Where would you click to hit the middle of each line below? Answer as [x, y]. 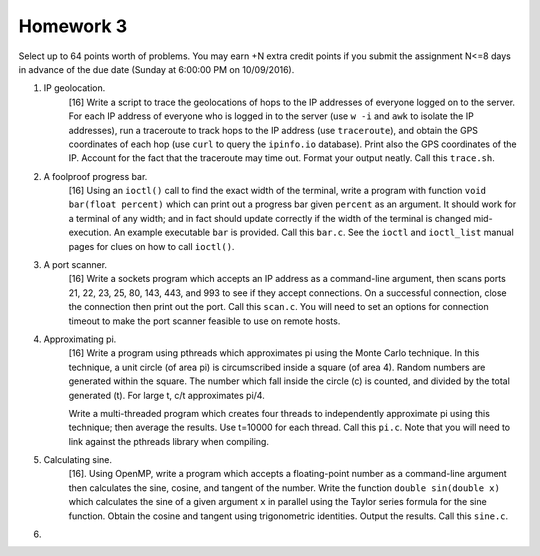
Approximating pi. [80, 339]
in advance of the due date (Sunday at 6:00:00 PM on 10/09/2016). [156, 69]
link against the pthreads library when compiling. [169, 441]
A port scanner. [75, 265]
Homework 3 [73, 26]
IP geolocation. [74, 88]
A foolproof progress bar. [95, 176]
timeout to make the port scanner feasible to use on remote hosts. [204, 321]
